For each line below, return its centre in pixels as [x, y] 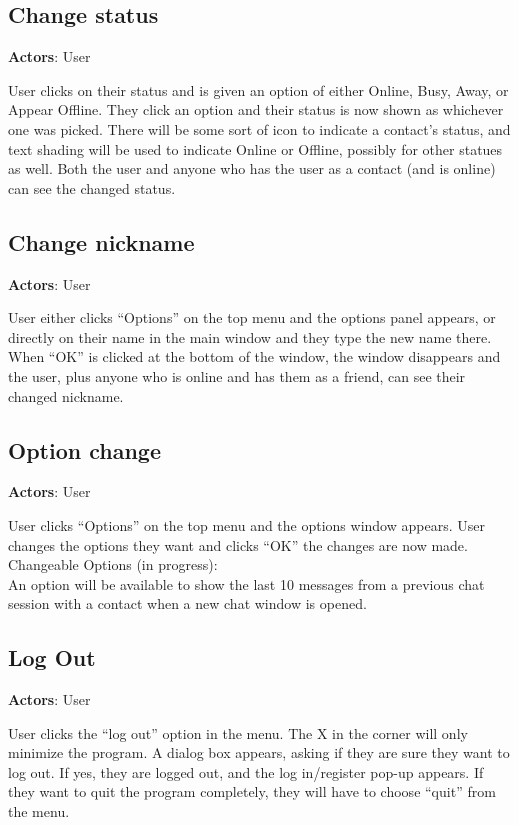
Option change [84, 449]
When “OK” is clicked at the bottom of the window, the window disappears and [254, 356]
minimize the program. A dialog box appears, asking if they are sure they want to [259, 752]
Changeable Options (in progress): [113, 564]
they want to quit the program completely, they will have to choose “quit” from [252, 791]
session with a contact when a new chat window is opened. [187, 603]
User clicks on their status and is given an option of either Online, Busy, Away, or [258, 89]
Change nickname [101, 241]
